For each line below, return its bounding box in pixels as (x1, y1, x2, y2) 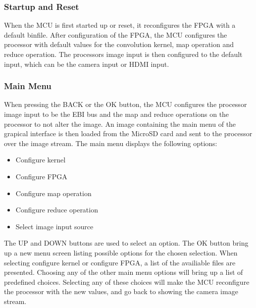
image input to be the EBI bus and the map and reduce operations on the (4, 109, 229, 119)
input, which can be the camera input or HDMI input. (4, 58, 169, 69)
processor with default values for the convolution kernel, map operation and (4, 39, 234, 50)
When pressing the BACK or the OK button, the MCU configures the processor (4, 99, 247, 109)
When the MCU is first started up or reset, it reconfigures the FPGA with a (4, 20, 236, 30)
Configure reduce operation (15, 205, 98, 215)
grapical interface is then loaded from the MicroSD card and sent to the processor (4, 128, 253, 139)
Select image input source (15, 221, 94, 231)
